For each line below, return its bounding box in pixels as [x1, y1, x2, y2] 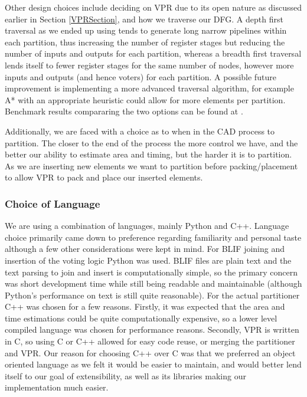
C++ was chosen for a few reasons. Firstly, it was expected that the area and [5, 300, 285, 313]
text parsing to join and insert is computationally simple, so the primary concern [5, 265, 298, 278]
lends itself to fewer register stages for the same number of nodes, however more [5, 58, 294, 71]
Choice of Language [5, 196, 100, 211]
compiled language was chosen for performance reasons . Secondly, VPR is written [5, 323, 299, 336]
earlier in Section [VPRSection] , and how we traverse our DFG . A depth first [5, 12, 283, 25]
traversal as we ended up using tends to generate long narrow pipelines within [5, 24, 287, 37]
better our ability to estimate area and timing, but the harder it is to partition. [5, 148, 292, 160]
